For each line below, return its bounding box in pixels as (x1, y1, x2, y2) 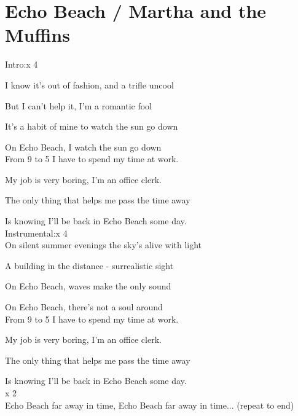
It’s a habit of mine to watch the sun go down (5, 120, 178, 133)
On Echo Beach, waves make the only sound (5, 280, 171, 292)
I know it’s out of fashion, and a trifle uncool (5, 78, 174, 91)
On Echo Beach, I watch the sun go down (5, 140, 162, 153)
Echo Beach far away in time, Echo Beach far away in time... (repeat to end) (5, 398, 294, 411)
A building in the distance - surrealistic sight (5, 259, 174, 272)
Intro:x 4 (5, 58, 38, 71)
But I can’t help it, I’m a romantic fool (5, 99, 152, 112)
